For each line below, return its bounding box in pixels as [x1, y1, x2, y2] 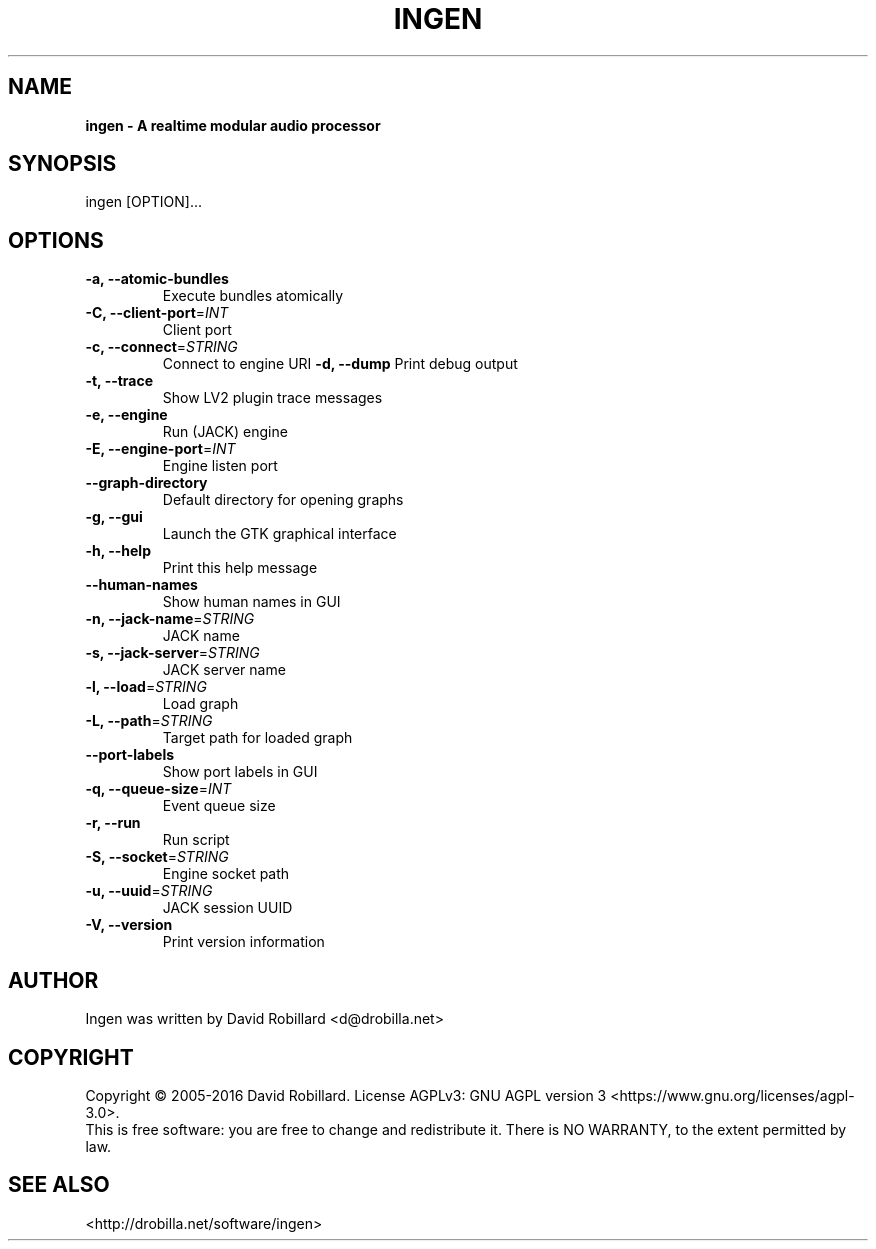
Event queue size [162, 797, 276, 815]
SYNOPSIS [8, 151, 117, 177]
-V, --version [85, 916, 173, 934]
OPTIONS [8, 227, 104, 253]
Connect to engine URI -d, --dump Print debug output [162, 355, 518, 373]
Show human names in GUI [162, 593, 341, 611]
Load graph [162, 695, 239, 713]
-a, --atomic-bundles [85, 270, 229, 288]
